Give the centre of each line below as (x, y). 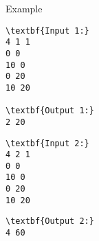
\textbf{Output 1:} (50, 111)
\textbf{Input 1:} (47, 31)
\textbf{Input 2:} (47, 143)
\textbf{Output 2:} (50, 221)
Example (24, 8)
